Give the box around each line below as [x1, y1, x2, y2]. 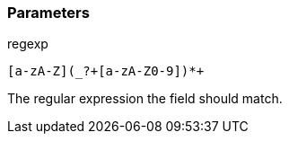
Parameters [7, 4, 90, 22]
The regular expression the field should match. [7, 91, 283, 107]
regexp [7, 36, 48, 52]
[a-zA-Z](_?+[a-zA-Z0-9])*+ [7, 64, 205, 79]
